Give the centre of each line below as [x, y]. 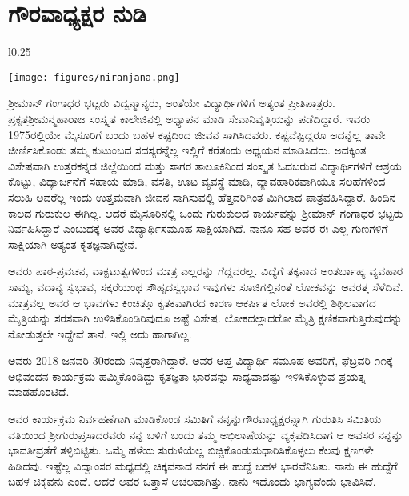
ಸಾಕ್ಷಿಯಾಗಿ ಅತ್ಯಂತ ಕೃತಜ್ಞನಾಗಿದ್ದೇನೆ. [73, 244]
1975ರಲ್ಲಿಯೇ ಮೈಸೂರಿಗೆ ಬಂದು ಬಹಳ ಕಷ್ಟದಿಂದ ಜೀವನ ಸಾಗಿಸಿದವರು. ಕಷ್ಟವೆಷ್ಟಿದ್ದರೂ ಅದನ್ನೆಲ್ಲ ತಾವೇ [197, 134]
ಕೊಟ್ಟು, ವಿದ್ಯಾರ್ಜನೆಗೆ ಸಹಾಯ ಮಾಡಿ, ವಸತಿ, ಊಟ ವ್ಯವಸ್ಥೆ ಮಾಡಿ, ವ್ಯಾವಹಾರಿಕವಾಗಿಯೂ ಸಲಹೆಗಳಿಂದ [197, 181]
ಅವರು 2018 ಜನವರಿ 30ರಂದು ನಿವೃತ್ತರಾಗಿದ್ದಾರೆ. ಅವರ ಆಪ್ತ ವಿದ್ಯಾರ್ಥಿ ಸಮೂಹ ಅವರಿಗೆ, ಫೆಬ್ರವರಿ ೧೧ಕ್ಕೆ [200, 360]
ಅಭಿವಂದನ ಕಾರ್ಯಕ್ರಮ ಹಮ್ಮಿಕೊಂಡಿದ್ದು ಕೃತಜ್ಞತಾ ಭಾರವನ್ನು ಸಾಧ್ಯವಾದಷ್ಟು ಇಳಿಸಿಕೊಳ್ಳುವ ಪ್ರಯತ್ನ [187, 376]
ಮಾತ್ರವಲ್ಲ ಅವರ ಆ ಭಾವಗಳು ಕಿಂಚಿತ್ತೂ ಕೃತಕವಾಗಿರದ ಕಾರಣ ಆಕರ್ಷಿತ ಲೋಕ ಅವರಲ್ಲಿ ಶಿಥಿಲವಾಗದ [192, 302]
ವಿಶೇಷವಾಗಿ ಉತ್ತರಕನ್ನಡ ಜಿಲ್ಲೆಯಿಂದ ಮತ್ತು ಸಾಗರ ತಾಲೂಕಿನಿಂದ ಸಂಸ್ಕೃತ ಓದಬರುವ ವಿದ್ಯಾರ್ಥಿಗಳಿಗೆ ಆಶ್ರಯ [205, 165]
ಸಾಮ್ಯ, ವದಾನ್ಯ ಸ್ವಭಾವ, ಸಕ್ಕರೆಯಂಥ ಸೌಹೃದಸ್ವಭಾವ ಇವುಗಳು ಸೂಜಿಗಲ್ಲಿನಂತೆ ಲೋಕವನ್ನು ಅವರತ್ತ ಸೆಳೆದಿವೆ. [206, 286]
